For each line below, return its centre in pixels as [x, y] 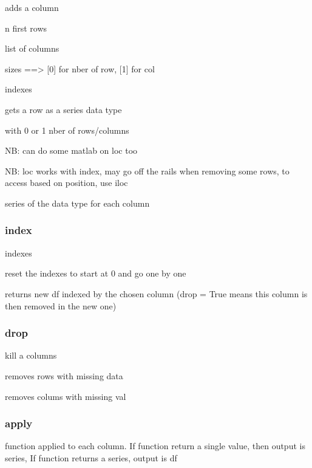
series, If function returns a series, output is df [91, 457]
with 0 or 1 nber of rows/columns [67, 130]
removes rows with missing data [64, 375]
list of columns [32, 48]
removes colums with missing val [66, 396]
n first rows [26, 28]
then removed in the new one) [61, 305]
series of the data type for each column [77, 203]
